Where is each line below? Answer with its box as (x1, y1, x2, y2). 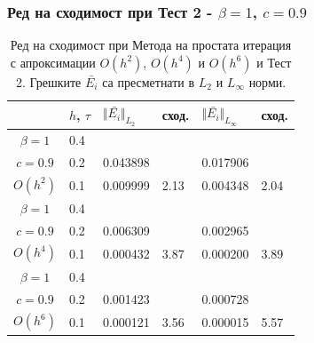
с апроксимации (10, 52, 96, 71)
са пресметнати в (102, 72, 195, 91)
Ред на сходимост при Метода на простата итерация (10, 36, 292, 54)
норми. (248, 72, 287, 91)
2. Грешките (15, 72, 82, 91)
